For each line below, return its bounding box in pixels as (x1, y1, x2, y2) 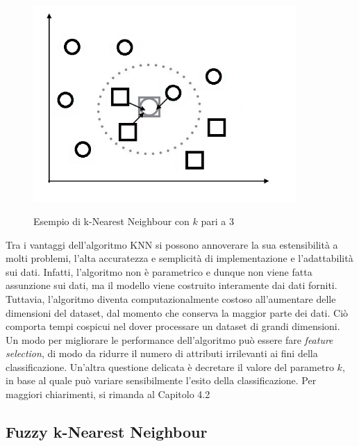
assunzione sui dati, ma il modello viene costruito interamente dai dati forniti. (6, 278, 337, 292)
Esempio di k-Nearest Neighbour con (33, 213, 190, 228)
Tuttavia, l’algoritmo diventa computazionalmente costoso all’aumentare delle (6, 291, 336, 306)
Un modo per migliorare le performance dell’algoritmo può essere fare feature (6, 332, 333, 347)
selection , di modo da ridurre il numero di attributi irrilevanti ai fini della (6, 346, 318, 361)
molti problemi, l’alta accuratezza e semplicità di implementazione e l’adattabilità (6, 251, 353, 265)
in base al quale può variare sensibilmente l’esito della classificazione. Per (6, 373, 317, 388)
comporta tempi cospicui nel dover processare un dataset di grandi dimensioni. (6, 319, 340, 333)
